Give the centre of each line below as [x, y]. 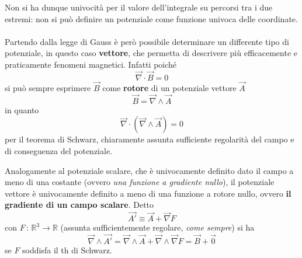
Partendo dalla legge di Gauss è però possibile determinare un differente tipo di [147, 41]
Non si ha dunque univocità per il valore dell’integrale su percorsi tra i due [139, 7]
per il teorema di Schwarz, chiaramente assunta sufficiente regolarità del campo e [150, 139]
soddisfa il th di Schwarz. [67, 250]
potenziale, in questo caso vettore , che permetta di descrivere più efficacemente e [151, 53]
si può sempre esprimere [48, 88]
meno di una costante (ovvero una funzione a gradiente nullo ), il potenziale [140, 182]
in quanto [22, 109]
